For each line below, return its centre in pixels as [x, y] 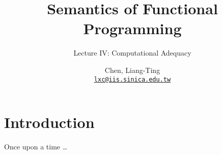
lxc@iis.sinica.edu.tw [132, 79]
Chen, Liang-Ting [132, 70]
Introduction [49, 122]
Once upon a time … [36, 147]
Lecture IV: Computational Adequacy [132, 53]
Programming [132, 28]
